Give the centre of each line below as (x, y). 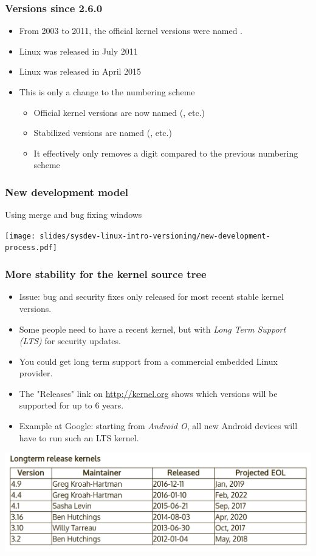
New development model (67, 192)
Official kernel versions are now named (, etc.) (119, 112)
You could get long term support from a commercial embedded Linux (148, 361)
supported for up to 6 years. (71, 405)
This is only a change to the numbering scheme (107, 92)
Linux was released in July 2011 (78, 51)
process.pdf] (31, 248)
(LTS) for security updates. (70, 341)
